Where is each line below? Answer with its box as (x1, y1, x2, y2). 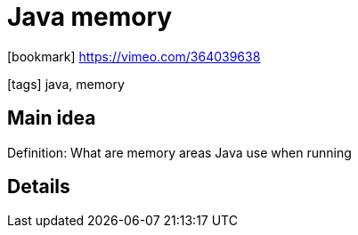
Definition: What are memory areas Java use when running (7, 144, 352, 160)
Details (7, 175, 70, 199)
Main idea (7, 107, 96, 130)
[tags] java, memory (7, 76, 125, 92)
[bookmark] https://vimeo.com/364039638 (7, 48, 261, 64)
